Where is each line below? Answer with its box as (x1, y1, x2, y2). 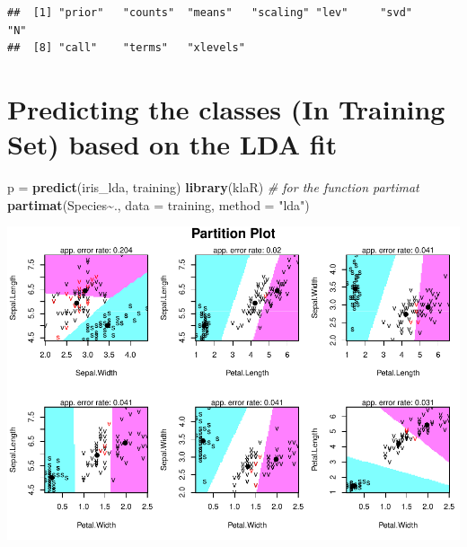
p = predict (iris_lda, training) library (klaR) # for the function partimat (7, 178, 419, 197)
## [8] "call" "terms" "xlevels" (7, 41, 245, 55)
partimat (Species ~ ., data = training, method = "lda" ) (7, 195, 310, 214)
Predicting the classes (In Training (7, 90, 445, 127)
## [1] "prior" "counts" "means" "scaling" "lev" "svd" (7, 6, 413, 19)
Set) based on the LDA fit (7, 126, 338, 163)
